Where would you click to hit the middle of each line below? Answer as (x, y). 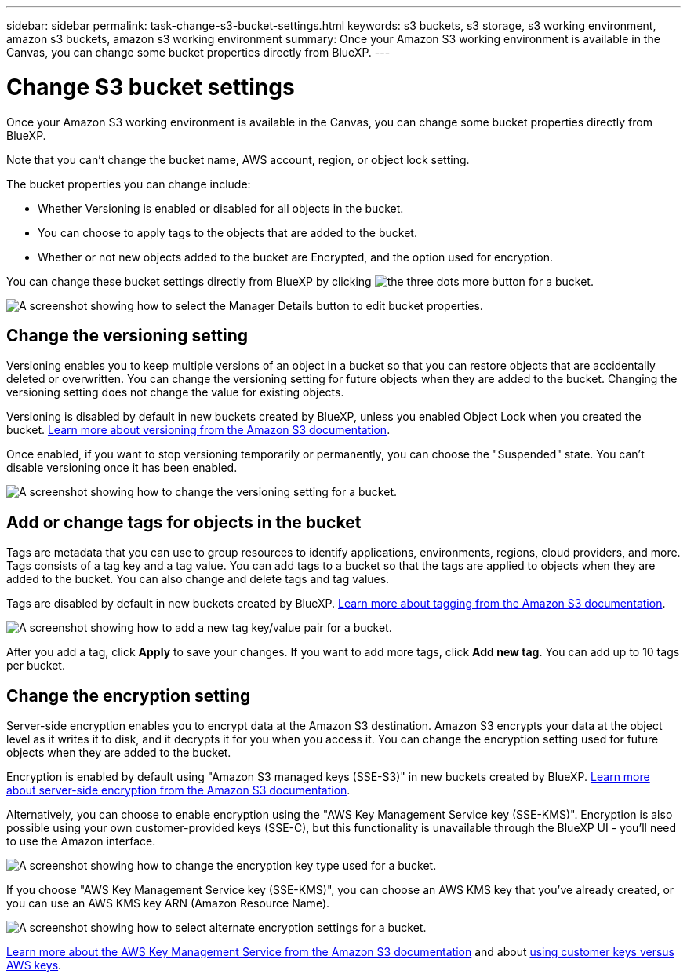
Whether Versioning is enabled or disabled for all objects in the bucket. (221, 208)
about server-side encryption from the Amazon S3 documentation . (178, 790)
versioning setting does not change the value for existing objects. (175, 392)
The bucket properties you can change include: (129, 184)
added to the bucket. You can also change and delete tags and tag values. (198, 579)
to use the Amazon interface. (81, 841)
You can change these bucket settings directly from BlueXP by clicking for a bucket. (300, 281)
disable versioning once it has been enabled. (122, 468)
